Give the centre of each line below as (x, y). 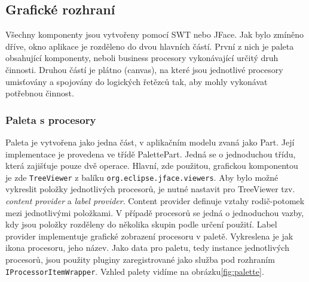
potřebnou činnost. (40, 93)
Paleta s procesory (51, 119)
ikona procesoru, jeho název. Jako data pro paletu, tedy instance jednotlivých (147, 248)
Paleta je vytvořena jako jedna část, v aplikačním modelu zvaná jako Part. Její (150, 142)
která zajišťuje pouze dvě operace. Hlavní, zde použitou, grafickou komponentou (152, 166)
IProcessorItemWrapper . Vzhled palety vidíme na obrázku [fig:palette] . (135, 271)
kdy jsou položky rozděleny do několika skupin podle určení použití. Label (141, 224)
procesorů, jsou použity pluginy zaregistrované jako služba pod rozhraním (140, 259)
